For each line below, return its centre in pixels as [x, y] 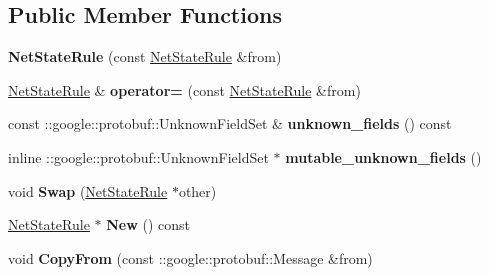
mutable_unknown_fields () [383, 156]
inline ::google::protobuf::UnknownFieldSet [138, 156]
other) [197, 190]
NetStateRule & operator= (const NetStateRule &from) [184, 89]
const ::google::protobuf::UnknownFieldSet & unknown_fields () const [230, 123]
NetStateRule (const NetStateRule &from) [145, 56]
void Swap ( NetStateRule [88, 190]
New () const [148, 224]
